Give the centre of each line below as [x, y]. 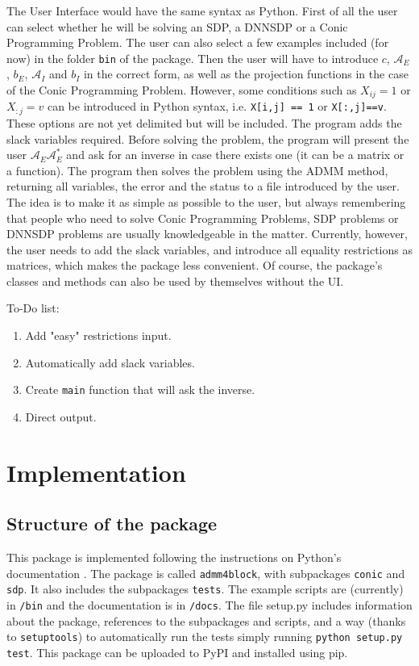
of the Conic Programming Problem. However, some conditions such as [182, 90]
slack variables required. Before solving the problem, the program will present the [208, 138]
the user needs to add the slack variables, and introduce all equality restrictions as [209, 249]
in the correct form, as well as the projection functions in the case [246, 74]
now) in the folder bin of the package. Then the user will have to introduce [193, 58]
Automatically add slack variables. [110, 362]
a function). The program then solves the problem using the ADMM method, [197, 170]
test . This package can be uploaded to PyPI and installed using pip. [177, 652]
